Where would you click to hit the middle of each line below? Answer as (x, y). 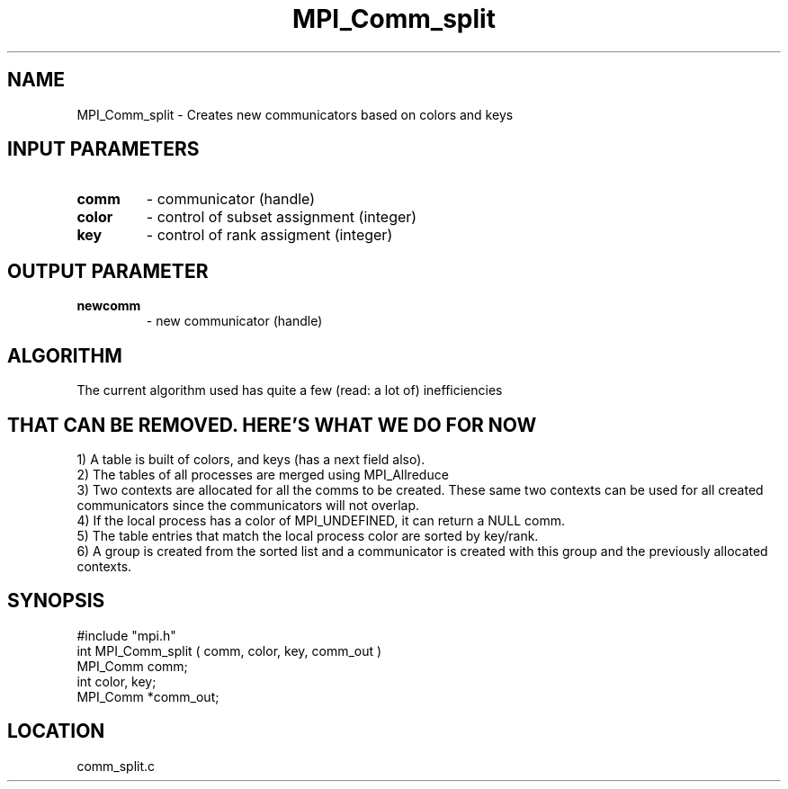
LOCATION (56, 731)
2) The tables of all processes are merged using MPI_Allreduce (263, 474)
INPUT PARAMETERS (103, 149)
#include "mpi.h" (126, 635)
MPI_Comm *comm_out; (148, 696)
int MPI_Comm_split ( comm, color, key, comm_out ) (229, 650)
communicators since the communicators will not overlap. (248, 505)
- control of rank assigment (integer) (269, 235)
